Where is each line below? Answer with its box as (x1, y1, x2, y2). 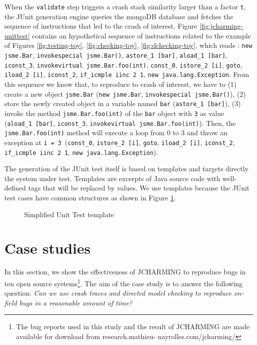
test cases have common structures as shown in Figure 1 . (4, 192, 176, 203)
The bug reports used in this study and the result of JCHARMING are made (16, 321, 250, 332)
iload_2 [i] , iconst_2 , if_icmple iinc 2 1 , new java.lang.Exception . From (4, 69, 249, 79)
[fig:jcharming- (199, 21, 243, 31)
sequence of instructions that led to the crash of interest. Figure (4, 21, 197, 31)
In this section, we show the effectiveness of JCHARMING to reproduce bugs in (4, 267, 246, 277)
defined (4, 183, 26, 193)
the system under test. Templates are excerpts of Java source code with (4, 173, 220, 183)
